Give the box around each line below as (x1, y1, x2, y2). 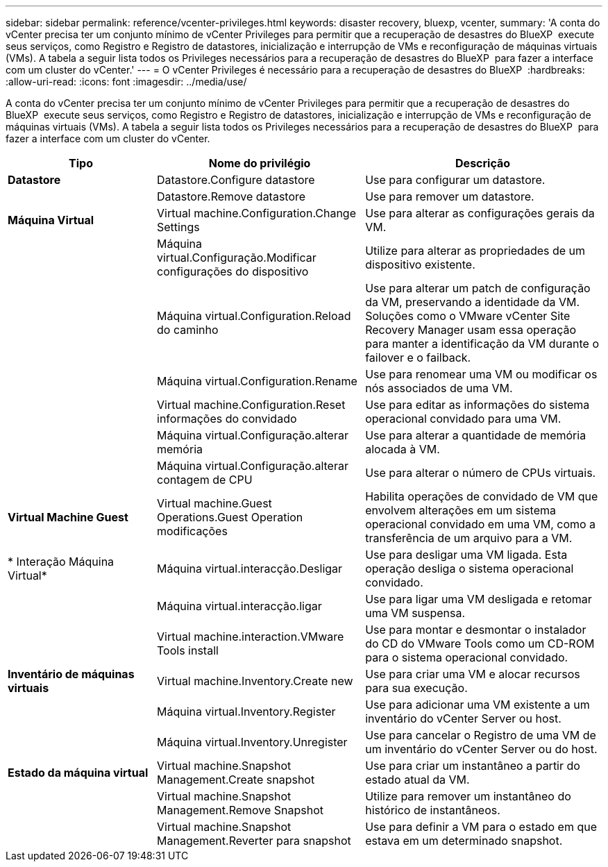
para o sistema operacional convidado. (365, 650, 568, 664)
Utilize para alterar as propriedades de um (365, 244, 586, 258)
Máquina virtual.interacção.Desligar (157, 562, 343, 575)
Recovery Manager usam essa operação (365, 323, 577, 337)
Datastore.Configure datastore (157, 173, 315, 187)
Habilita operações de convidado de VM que (365, 489, 598, 503)
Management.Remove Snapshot (157, 803, 324, 817)
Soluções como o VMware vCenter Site (365, 309, 571, 323)
